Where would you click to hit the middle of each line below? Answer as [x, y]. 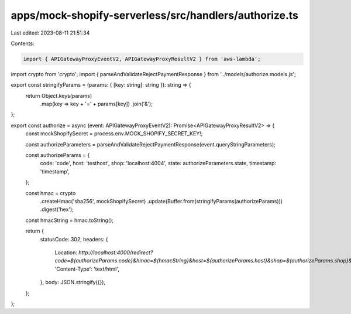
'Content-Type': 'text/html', [87, 269]
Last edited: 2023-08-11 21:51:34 [50, 33]
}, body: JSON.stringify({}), [73, 282]
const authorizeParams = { [58, 155]
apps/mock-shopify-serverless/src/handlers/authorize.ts [154, 15]
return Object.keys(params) [59, 95]
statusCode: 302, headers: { [74, 239]
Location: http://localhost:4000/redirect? [104, 252]
